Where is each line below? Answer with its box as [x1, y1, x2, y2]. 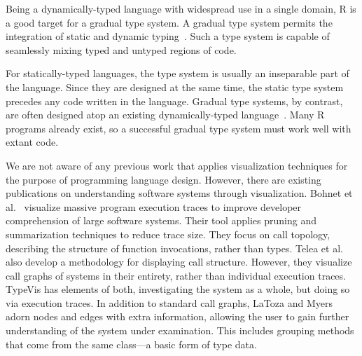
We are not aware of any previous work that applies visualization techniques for [6, 158, 348, 172]
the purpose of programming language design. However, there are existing [6, 172, 321, 186]
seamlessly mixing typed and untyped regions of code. [6, 42, 237, 57]
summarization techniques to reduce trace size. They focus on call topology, [6, 226, 330, 241]
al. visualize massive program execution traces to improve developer [6, 199, 302, 214]
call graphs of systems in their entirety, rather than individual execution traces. [6, 268, 346, 282]
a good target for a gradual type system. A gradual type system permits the [6, 15, 333, 29]
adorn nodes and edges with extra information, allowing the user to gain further [6, 309, 349, 324]
